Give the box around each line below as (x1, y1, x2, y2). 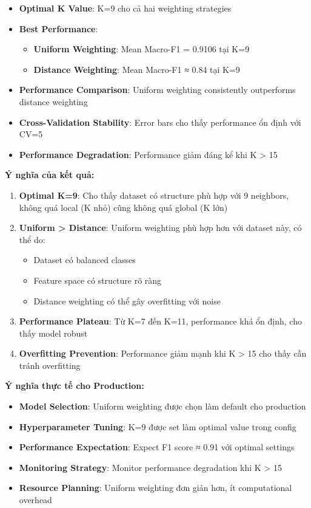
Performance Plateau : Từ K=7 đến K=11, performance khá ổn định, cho (19, 315, 302, 328)
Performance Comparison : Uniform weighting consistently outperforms (19, 83, 296, 96)
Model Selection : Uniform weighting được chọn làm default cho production (19, 400, 306, 413)
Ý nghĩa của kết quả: (5, 168, 95, 181)
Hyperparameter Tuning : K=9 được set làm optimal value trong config (19, 420, 296, 433)
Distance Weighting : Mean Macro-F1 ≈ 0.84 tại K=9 (33, 63, 240, 75)
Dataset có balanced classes (33, 253, 136, 266)
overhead (19, 493, 52, 506)
